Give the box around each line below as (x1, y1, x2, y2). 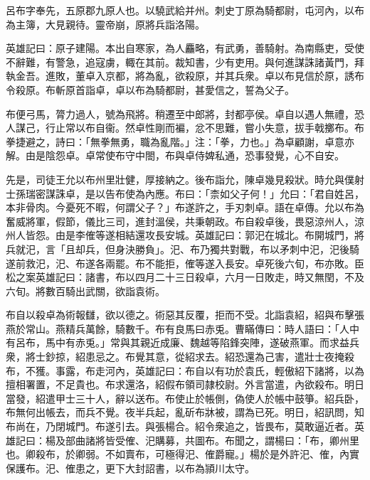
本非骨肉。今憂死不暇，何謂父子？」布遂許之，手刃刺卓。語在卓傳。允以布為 (6, 200, 364, 215)
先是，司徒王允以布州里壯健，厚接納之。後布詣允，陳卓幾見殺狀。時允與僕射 (6, 171, 364, 186)
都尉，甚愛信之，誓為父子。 (164, 82, 295, 97)
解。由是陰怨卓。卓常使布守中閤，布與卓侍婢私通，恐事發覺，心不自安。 (6, 148, 344, 163)
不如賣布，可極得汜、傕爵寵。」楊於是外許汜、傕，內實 (105, 447, 359, 462)
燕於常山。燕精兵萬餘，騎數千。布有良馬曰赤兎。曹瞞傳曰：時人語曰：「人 (6, 321, 349, 336)
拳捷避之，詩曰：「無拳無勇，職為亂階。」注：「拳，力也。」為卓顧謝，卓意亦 (6, 134, 354, 149)
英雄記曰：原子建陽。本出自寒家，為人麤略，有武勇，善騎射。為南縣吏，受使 (6, 41, 364, 55)
